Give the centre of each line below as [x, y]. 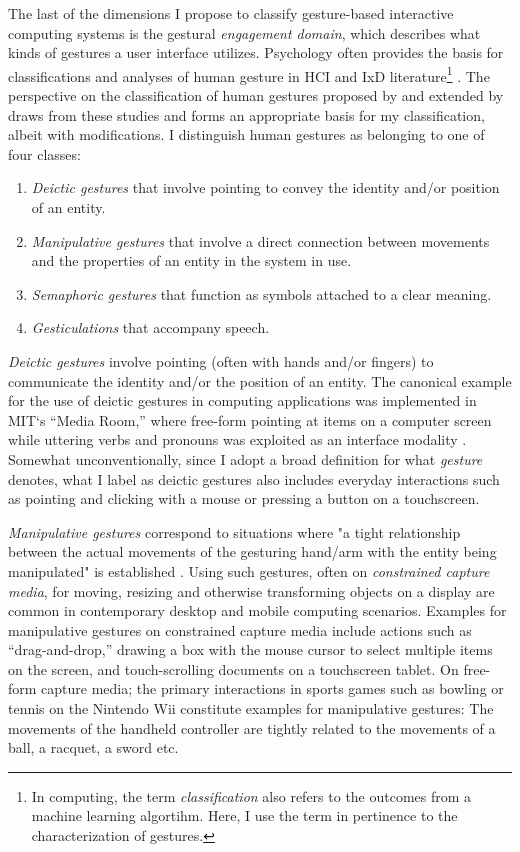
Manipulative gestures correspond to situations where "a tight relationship [234, 531]
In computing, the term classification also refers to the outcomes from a [251, 795]
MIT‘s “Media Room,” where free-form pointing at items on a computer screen [250, 419]
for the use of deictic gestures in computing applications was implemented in [242, 400]
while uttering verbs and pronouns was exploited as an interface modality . [237, 439]
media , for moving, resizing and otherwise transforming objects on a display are [251, 590]
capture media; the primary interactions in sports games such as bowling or [272, 688]
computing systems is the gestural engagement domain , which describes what [244, 32]
